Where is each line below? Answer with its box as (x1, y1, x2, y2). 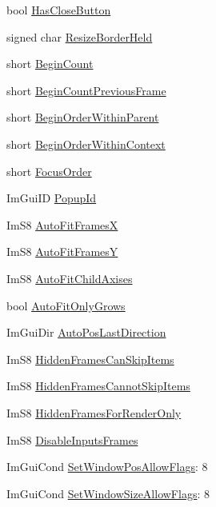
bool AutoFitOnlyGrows (6, 297, 126, 313)
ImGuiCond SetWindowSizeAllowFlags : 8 (6, 485, 210, 501)
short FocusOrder (6, 162, 92, 179)
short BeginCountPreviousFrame (6, 82, 166, 98)
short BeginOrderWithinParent (6, 109, 159, 126)
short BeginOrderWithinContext (6, 135, 166, 152)
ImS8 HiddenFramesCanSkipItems (6, 350, 174, 367)
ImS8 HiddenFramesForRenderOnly (6, 404, 182, 421)
